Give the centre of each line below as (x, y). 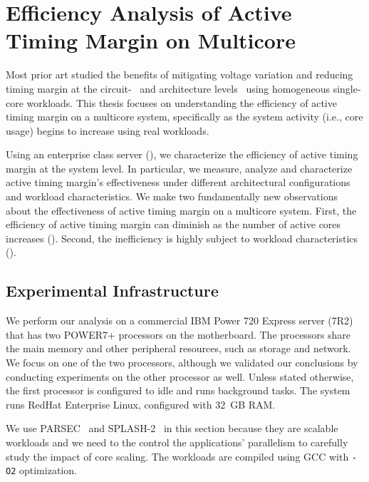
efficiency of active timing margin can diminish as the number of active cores (173, 224)
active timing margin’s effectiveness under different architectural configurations (178, 182)
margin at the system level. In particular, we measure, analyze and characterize (179, 168)
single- (347, 88)
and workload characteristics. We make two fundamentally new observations (172, 196)
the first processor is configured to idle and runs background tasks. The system (178, 390)
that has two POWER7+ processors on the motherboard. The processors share (178, 334)
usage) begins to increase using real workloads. (108, 130)
